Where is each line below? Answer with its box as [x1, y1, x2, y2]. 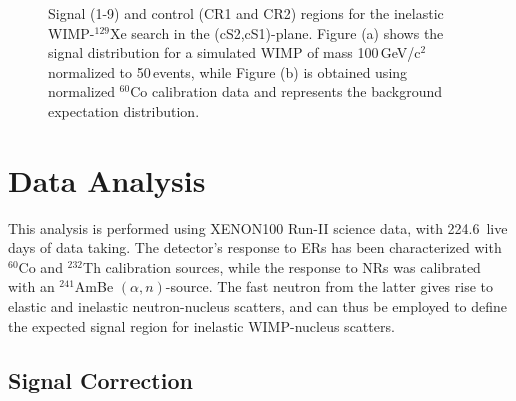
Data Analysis [8, 159, 206, 200]
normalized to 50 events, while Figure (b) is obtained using [48, 61, 408, 82]
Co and [18, 256, 63, 277]
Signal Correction [8, 364, 193, 395]
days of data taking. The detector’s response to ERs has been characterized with [8, 237, 502, 258]
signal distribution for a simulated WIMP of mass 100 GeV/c [48, 42, 421, 63]
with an [8, 276, 55, 297]
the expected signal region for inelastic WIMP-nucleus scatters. [8, 315, 395, 336]
